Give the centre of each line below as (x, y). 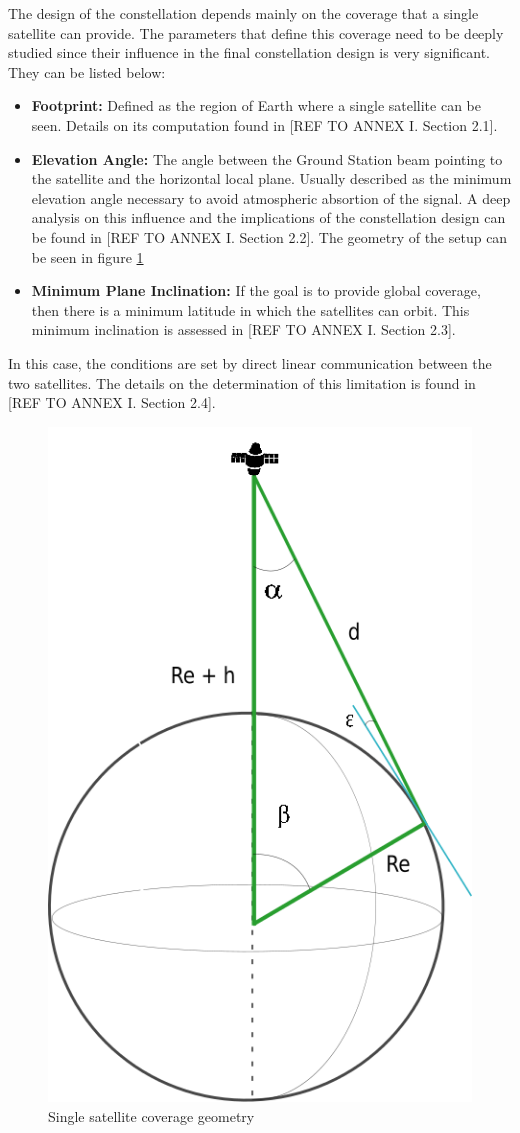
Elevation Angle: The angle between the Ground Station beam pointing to (267, 158)
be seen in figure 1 (87, 256)
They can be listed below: (87, 71)
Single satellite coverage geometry (151, 1115)
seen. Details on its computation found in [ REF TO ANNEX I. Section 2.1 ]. (264, 124)
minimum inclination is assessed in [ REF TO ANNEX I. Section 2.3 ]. (243, 329)
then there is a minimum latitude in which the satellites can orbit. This (250, 309)
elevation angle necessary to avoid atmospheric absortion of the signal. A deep (271, 197)
